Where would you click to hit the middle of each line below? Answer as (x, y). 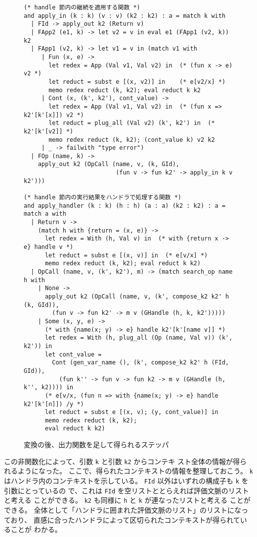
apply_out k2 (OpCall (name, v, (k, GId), (108, 164)
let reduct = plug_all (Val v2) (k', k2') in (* (132, 123)
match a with (45, 214)
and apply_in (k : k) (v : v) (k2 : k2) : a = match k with (125, 16)
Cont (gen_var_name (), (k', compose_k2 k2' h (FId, (141, 363)
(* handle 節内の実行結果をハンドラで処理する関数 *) (103, 198)
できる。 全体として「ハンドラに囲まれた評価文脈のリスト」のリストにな (123, 510)
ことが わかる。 (36, 529)
